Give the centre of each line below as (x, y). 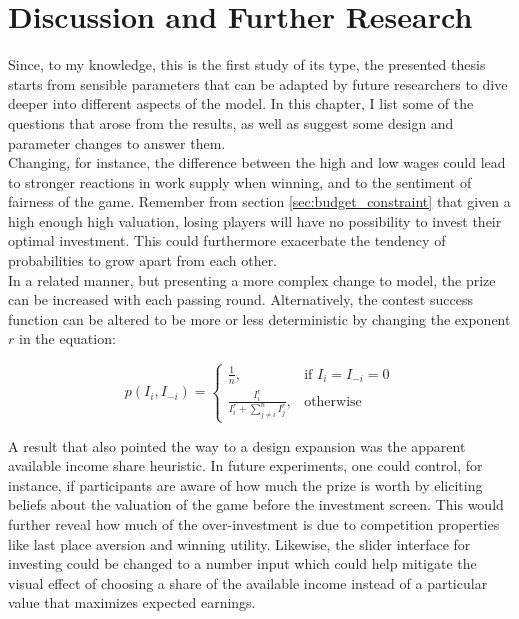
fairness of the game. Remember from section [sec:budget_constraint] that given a (259, 201)
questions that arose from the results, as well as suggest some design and (231, 122)
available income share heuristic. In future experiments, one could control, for (245, 465)
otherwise (333, 401)
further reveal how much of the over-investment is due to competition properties (254, 524)
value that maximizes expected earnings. (132, 602)
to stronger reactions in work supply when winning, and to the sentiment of (240, 181)
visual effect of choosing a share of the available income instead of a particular (248, 582)
